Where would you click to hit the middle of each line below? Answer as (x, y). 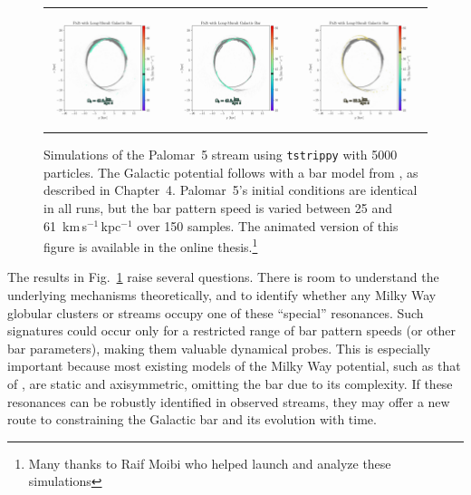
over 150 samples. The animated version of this (268, 225)
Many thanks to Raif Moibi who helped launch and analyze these (210, 463)
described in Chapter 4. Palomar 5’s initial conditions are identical (231, 190)
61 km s (65, 225)
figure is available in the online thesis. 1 (151, 245)
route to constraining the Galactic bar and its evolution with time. (192, 419)
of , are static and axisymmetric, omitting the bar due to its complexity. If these (230, 384)
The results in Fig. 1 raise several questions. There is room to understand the (223, 277)
